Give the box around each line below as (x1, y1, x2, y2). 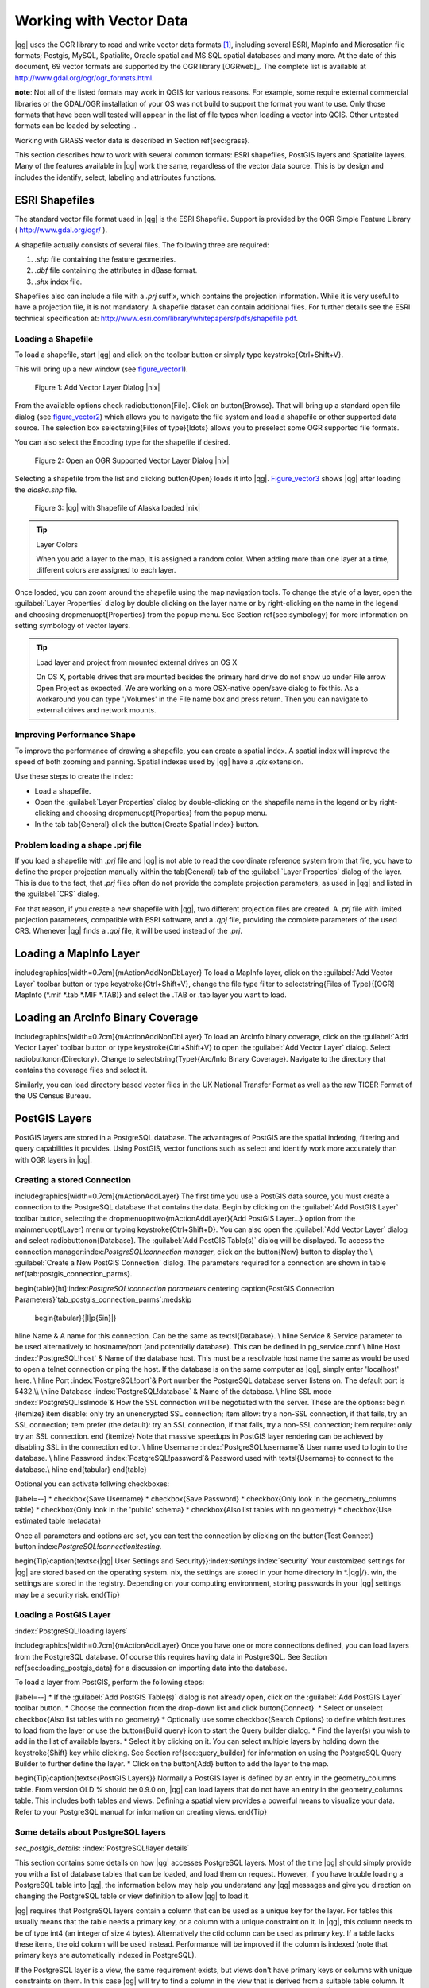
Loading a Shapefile (14, 333, 94, 344)
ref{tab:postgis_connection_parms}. (14, 1269, 133, 1279)
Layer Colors (36, 539, 79, 549)
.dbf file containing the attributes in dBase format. (34, 266, 198, 275)
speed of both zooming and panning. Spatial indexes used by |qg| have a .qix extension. (14, 756, 303, 767)
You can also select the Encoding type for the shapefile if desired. (14, 437, 230, 447)
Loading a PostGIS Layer (14, 1609, 111, 1621)
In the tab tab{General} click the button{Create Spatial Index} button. (34, 819, 260, 829)
